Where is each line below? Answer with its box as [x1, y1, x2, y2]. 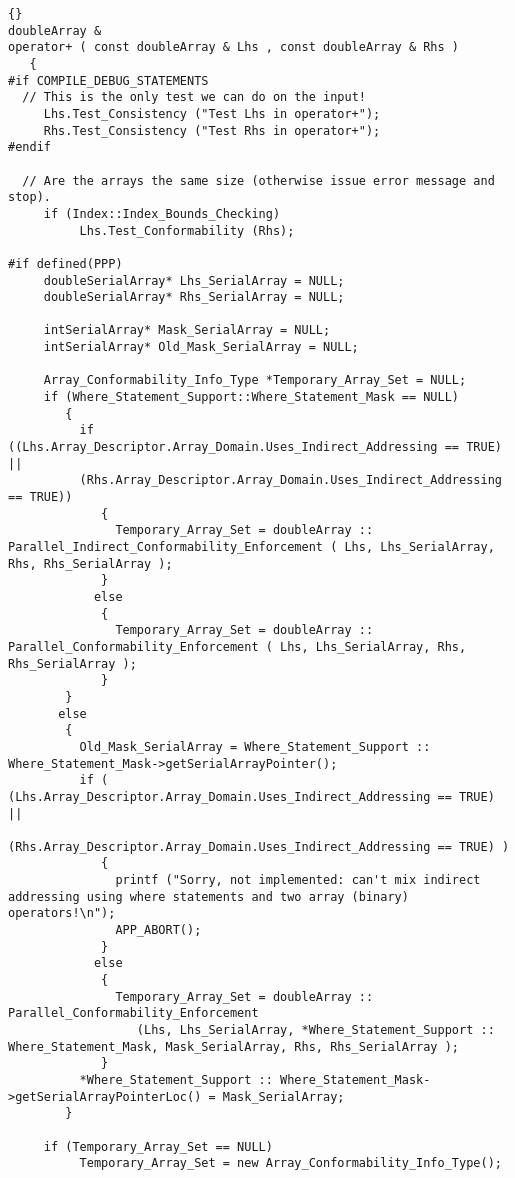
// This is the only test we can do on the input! [22, 90, 366, 105]
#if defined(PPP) [8, 256, 123, 271]
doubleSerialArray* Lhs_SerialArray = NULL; [43, 273, 345, 288]
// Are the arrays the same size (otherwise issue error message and [22, 173, 495, 188]
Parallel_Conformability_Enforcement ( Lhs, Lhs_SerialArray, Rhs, [8, 639, 467, 654]
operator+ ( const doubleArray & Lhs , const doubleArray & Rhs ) [8, 40, 460, 55]
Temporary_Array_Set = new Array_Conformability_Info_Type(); [79, 1156, 502, 1171]
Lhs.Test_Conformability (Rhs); [79, 223, 295, 238]
